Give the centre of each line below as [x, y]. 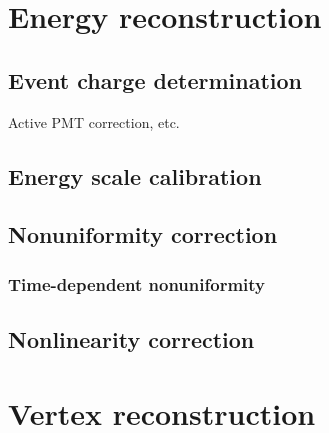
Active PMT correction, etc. [94, 121]
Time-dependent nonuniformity [137, 283]
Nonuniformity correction [143, 234]
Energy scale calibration [135, 175]
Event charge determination [155, 79]
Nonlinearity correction [131, 338]
